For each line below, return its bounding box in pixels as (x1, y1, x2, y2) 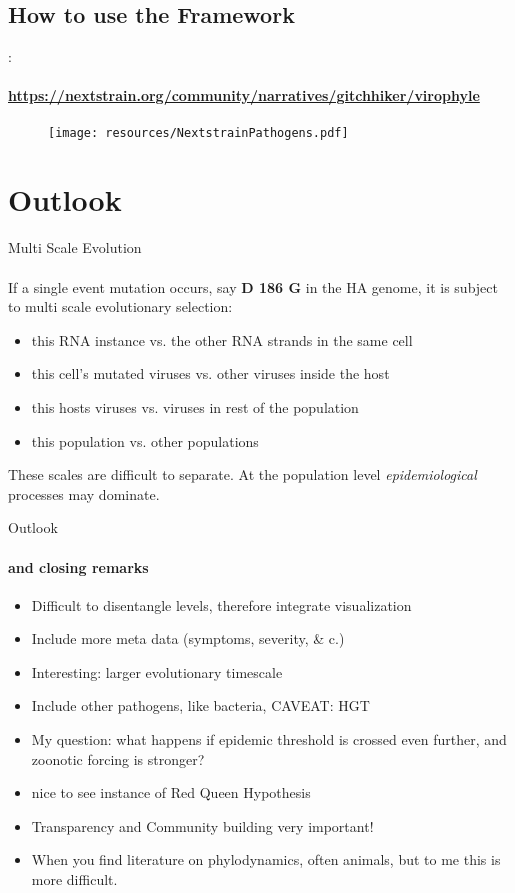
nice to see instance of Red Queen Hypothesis (31, 782, 311, 803)
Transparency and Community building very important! (31, 815, 374, 836)
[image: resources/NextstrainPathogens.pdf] (48, 125, 349, 140)
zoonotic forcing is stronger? (31, 748, 205, 769)
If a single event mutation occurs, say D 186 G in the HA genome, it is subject (8, 276, 498, 297)
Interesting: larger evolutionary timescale (31, 661, 283, 682)
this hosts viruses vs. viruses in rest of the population (31, 396, 359, 417)
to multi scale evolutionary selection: (8, 296, 233, 317)
